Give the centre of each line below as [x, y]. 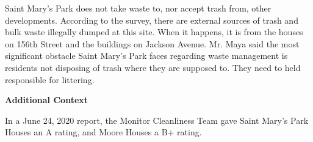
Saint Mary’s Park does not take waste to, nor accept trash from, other [138, 8]
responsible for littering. [50, 79]
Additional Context [47, 100]
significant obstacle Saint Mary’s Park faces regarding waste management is [146, 56]
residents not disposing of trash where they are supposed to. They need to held [153, 67]
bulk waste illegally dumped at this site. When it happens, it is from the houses [154, 32]
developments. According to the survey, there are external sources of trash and [152, 20]
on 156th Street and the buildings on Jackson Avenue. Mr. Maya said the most [152, 43]
